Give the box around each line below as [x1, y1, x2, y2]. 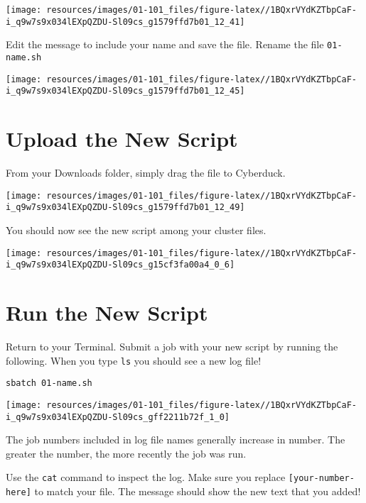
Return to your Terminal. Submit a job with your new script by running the [6, 339, 338, 353]
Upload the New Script [6, 124, 238, 153]
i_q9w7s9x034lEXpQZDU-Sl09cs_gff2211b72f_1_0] [6, 411, 230, 422]
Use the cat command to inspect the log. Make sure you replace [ [6, 470, 294, 485]
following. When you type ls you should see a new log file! [6, 353, 262, 367]
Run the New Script [6, 298, 208, 327]
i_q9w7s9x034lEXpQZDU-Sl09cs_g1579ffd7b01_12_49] [6, 202, 245, 213]
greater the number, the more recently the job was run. [6, 446, 247, 460]
